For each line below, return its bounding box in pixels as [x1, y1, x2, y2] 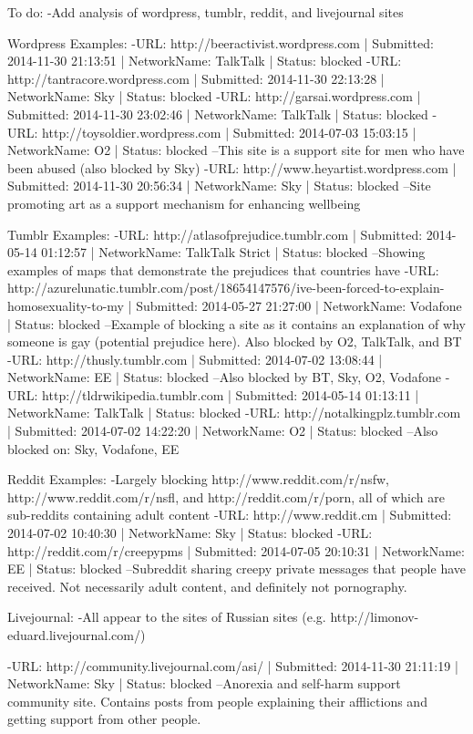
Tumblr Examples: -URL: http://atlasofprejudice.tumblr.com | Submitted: [7, 224, 423, 243]
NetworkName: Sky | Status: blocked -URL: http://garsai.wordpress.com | [7, 87, 421, 106]
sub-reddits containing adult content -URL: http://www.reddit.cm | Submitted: [7, 505, 452, 524]
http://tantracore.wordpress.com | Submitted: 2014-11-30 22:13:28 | [7, 68, 385, 88]
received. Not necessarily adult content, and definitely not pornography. [7, 576, 407, 595]
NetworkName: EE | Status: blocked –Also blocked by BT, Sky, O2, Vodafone [7, 367, 442, 387]
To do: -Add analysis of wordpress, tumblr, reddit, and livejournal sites [7, 3, 404, 21]
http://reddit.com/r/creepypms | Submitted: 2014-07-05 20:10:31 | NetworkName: [7, 541, 465, 560]
